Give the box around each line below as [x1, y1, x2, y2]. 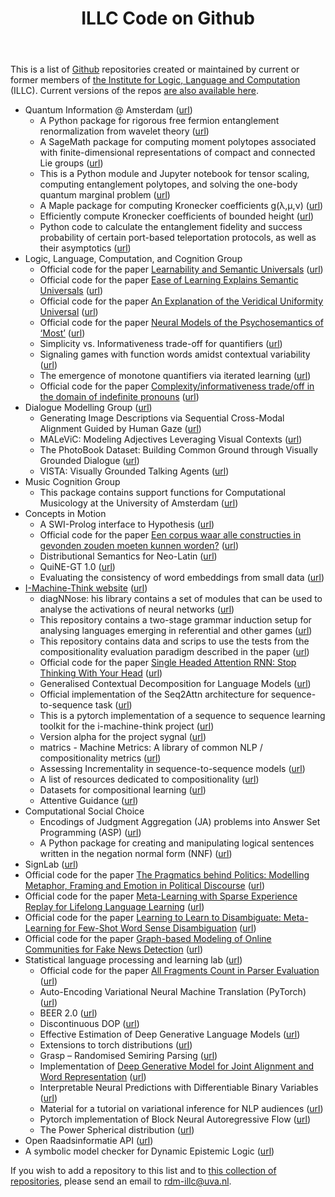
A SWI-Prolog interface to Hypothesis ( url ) [39, 518, 215, 531]
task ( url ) [94, 699, 133, 711]
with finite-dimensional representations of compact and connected [39, 147, 316, 159]
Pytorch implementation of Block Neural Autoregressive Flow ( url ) [39, 1113, 311, 1126]
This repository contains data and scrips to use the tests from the [39, 635, 310, 647]
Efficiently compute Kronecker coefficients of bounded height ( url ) [39, 210, 315, 222]
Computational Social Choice [24, 805, 145, 817]
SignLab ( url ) [24, 858, 79, 871]
